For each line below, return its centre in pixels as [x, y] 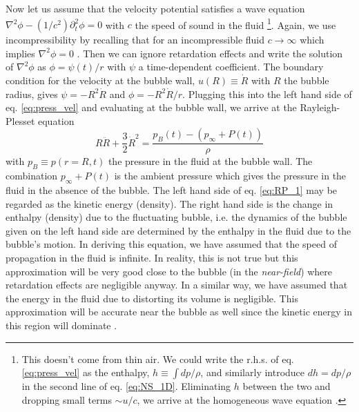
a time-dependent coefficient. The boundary [231, 67]
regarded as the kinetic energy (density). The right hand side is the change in [169, 203]
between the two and [287, 386]
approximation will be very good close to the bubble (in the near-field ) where [169, 271]
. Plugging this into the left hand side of [267, 94]
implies [20, 53]
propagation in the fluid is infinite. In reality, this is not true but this [152, 257]
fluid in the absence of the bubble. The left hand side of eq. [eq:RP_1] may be [172, 190]
